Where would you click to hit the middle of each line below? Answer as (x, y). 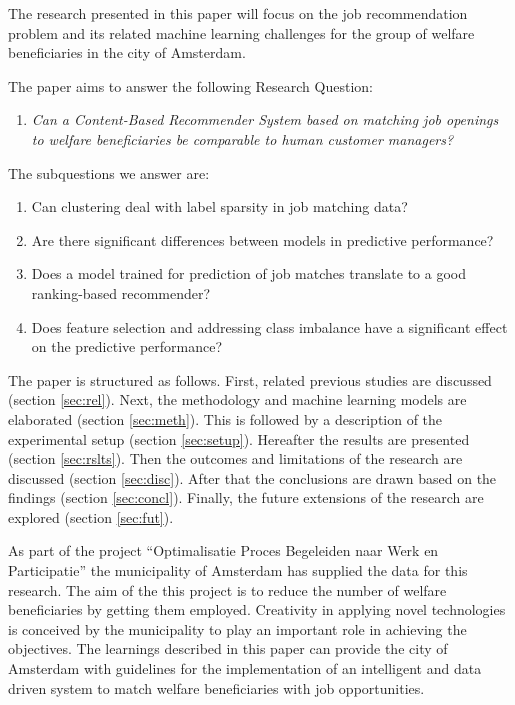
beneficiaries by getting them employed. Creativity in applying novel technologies (257, 609)
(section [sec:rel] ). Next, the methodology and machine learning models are (237, 399)
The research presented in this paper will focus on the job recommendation (238, 13)
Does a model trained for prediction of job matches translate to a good (248, 273)
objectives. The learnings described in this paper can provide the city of (228, 648)
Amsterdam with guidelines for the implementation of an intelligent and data (245, 668)
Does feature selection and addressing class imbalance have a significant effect (269, 326)
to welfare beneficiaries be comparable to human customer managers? (242, 138)
